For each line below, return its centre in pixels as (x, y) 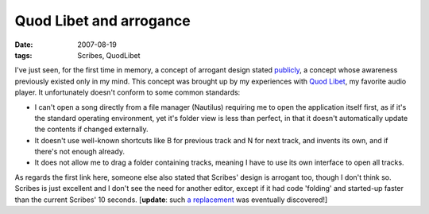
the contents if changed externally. (91, 129)
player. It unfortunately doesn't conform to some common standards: (128, 92)
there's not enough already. (80, 152)
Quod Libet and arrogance (102, 21)
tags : (23, 55)
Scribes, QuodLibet (109, 55)
